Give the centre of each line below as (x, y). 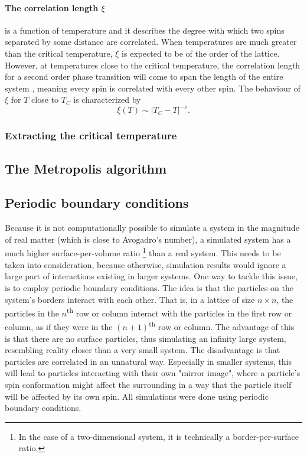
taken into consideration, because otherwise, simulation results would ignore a (146, 264)
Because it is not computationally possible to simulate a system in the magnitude (152, 228)
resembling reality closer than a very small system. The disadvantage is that (143, 350)
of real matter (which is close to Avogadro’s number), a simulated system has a (148, 239)
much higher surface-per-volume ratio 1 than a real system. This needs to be (143, 252)
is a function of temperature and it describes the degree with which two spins (145, 30)
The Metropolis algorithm (86, 168)
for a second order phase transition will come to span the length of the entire (144, 76)
